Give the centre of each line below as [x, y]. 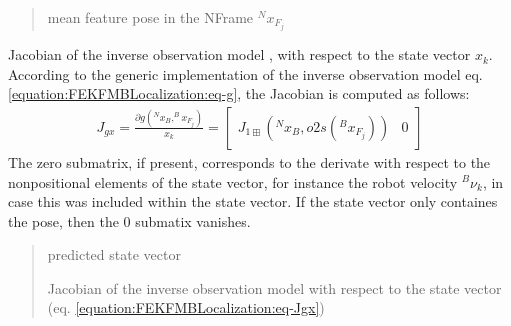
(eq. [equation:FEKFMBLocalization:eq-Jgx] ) [186, 307]
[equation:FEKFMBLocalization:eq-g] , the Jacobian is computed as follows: [239, 93]
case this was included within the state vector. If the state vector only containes [253, 201]
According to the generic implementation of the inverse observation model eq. [245, 73]
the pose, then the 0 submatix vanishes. [129, 220]
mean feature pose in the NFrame [150, 17]
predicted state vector [114, 254]
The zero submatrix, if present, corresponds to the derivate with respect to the [249, 161]
